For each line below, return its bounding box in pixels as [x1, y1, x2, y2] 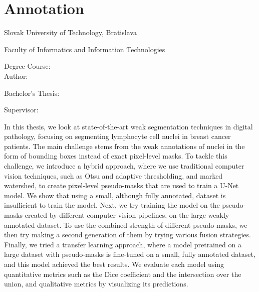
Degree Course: [4, 61, 51, 71]
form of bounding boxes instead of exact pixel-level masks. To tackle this [4, 151, 227, 161]
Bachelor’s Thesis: [4, 87, 60, 98]
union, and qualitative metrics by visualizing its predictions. [4, 278, 188, 289]
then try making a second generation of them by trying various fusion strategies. [4, 229, 251, 240]
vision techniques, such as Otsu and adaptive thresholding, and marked [4, 170, 223, 181]
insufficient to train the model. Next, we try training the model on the [4, 200, 220, 210]
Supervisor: [4, 104, 39, 115]
